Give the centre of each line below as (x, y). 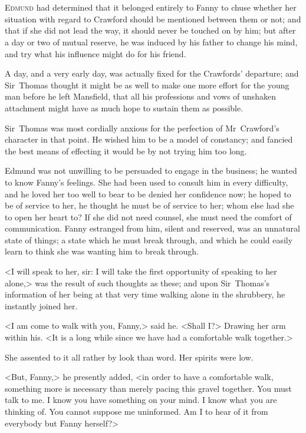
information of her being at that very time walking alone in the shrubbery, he (145, 294)
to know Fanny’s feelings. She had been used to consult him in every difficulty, (147, 182)
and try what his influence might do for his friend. (96, 53)
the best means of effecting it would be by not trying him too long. (126, 151)
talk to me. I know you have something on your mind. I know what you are (141, 400)
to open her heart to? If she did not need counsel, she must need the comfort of (148, 216)
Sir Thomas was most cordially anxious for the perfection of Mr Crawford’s (142, 128)
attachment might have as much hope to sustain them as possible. (124, 108)
